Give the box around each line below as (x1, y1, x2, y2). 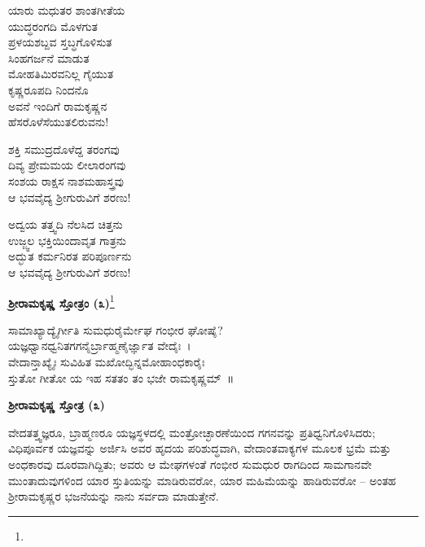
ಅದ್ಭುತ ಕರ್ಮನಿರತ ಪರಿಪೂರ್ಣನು (8, 247, 132, 265)
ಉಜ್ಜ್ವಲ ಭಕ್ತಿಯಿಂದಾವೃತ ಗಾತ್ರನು (8, 231, 127, 248)
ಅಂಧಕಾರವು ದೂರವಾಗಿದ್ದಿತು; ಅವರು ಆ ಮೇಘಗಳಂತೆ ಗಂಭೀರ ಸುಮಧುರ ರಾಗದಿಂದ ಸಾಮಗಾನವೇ (8, 455, 372, 472)
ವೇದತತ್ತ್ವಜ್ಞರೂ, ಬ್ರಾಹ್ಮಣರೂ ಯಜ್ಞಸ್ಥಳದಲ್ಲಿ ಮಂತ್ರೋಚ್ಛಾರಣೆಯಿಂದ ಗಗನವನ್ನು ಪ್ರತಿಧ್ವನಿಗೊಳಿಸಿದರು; (8, 423, 375, 440)
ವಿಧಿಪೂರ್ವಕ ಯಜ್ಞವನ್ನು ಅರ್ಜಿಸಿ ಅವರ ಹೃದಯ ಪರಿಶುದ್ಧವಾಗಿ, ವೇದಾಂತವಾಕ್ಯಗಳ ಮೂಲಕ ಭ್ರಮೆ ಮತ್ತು (8, 440, 392, 457)
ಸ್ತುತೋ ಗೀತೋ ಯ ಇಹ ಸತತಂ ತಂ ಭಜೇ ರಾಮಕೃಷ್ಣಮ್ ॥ (8, 369, 234, 386)
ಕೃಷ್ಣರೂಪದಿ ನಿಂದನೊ (8, 81, 89, 98)
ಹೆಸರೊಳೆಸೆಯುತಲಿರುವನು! (8, 113, 109, 130)
